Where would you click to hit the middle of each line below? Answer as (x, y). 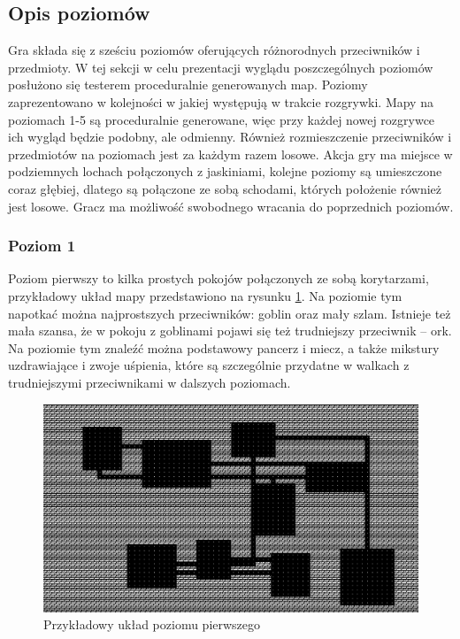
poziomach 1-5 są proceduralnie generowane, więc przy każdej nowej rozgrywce (222, 119)
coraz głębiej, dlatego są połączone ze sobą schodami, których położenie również (225, 188)
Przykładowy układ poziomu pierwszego (152, 624)
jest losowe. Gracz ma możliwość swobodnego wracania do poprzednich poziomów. (231, 206)
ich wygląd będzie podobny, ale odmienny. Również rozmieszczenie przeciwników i (230, 137)
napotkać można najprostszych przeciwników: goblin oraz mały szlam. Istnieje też (230, 313)
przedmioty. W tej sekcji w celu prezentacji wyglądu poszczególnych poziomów (221, 67)
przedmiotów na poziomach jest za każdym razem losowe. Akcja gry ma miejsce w (230, 154)
